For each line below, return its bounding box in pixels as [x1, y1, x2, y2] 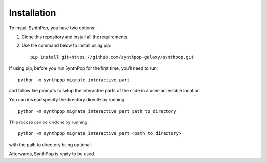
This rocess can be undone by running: [9, 119, 89, 125]
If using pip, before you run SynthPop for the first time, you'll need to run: [9, 65, 158, 71]
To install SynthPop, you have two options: [9, 25, 96, 31]
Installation [9, 7, 56, 18]
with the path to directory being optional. [9, 141, 92, 148]
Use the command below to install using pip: [21, 42, 112, 49]
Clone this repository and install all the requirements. [21, 34, 129, 40]
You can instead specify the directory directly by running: [9, 97, 126, 103]
